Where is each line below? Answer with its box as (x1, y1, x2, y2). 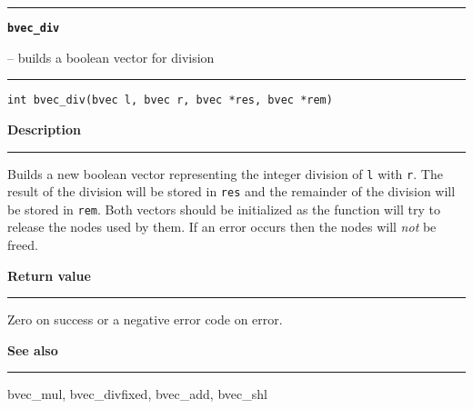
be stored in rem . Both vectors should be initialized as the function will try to (7, 199, 440, 218)
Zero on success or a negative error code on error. (7, 310, 283, 329)
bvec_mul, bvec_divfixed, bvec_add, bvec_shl (7, 384, 267, 404)
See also (7, 340, 58, 359)
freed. (7, 235, 38, 254)
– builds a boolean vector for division (7, 47, 215, 66)
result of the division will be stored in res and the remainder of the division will (7, 182, 456, 201)
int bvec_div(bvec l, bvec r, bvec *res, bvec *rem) (7, 94, 333, 107)
